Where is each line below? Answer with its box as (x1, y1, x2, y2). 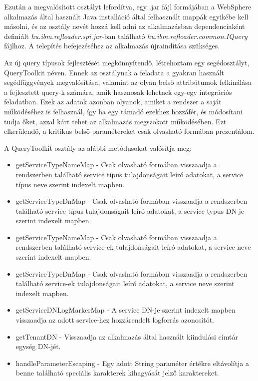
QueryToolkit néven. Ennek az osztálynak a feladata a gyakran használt (4, 67, 225, 77)
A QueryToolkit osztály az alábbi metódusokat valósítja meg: (4, 142, 192, 153)
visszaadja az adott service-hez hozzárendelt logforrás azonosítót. (15, 315, 214, 325)
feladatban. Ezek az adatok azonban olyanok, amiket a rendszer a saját (4, 96, 222, 107)
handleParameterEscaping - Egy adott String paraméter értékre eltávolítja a (15, 358, 250, 368)
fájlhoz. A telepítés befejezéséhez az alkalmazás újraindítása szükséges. (4, 40, 220, 51)
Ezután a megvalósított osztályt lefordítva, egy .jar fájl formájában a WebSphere (4, 1, 252, 11)
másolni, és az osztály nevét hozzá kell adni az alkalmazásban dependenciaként (4, 21, 245, 31)
